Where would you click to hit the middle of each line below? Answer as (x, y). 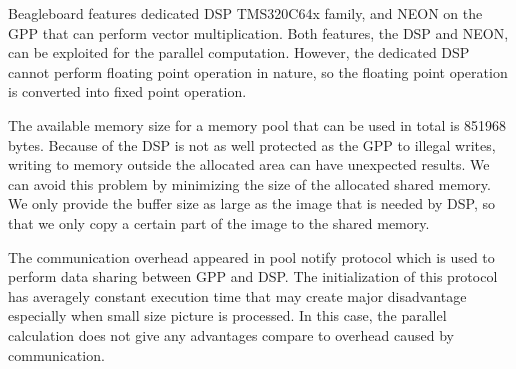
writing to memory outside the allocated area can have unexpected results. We (249, 164)
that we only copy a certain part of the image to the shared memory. (219, 222)
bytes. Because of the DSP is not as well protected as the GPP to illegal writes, (252, 144)
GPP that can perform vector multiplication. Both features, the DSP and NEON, (258, 32)
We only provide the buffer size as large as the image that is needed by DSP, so (251, 203)
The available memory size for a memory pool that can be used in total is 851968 (257, 124)
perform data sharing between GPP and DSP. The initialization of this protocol (253, 276)
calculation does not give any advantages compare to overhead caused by (231, 334)
